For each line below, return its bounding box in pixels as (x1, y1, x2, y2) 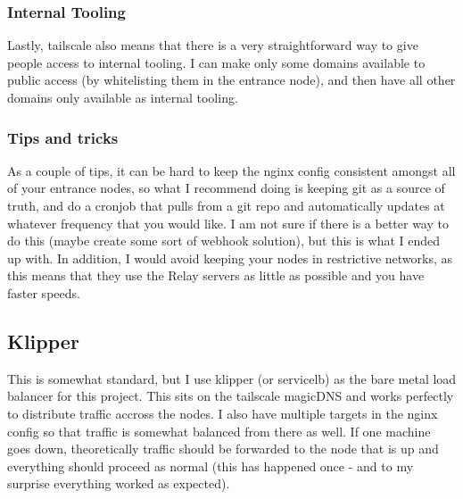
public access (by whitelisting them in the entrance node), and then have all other (7, 71, 456, 89)
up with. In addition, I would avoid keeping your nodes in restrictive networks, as (7, 248, 453, 267)
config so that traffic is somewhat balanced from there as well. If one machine (7, 421, 431, 440)
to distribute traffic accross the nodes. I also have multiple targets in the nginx (7, 403, 438, 422)
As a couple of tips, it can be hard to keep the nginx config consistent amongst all (7, 161, 456, 179)
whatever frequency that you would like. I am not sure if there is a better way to (7, 213, 449, 232)
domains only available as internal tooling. (7, 88, 238, 106)
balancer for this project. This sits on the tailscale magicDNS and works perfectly (7, 387, 454, 405)
